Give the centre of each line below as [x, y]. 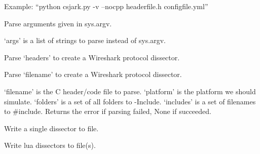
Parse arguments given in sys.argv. [58, 23]
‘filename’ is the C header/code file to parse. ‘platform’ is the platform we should [130, 91]
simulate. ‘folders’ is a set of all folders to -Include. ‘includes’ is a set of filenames [130, 101]
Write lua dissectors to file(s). [50, 145]
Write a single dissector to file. [51, 128]
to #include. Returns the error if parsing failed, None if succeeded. [108, 111]
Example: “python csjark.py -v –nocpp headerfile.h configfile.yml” [106, 6]
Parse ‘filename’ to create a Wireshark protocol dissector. [93, 74]
